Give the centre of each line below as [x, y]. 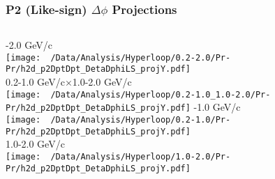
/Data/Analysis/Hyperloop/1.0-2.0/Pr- [141, 156]
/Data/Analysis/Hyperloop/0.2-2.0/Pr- [141, 57]
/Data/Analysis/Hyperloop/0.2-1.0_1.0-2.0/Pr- [161, 94]
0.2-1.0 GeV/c [35, 82]
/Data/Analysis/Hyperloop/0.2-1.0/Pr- [141, 120]
